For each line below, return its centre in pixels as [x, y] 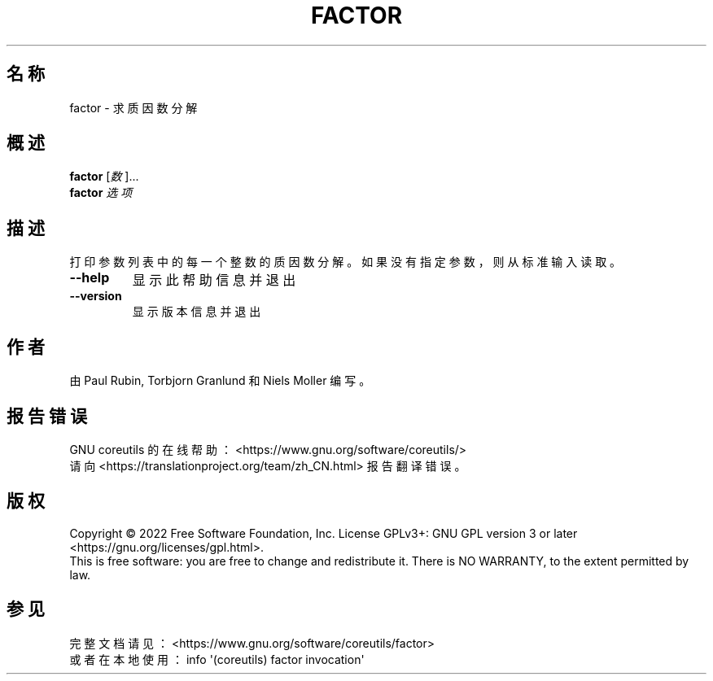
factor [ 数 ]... [104, 177]
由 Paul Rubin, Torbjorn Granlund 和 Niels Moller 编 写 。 [220, 381]
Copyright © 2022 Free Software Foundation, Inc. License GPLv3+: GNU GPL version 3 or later [324, 533]
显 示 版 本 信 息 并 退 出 [197, 312]
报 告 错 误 [47, 416]
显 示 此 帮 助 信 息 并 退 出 [214, 280]
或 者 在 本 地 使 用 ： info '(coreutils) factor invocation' [217, 659]
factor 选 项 [101, 193]
